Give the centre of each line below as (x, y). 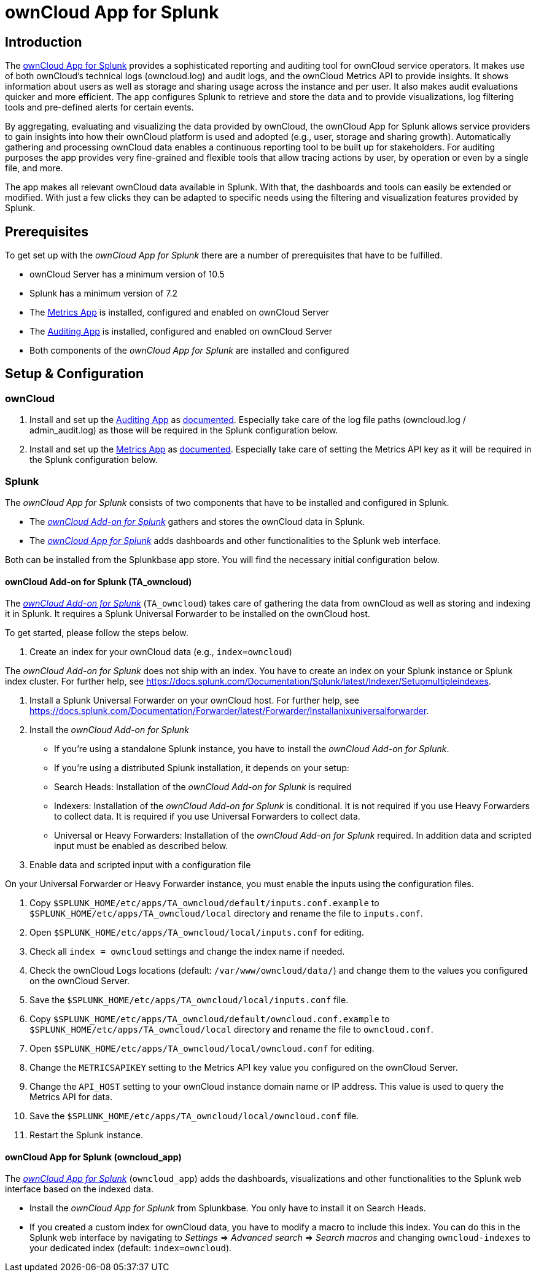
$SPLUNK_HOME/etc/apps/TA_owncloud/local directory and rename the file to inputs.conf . (226, 914)
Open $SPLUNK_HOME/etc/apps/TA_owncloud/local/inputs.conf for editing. (197, 933)
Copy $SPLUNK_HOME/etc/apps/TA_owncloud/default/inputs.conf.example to (204, 903)
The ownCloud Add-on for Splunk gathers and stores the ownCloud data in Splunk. (197, 521)
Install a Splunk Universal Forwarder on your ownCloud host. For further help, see (194, 701)
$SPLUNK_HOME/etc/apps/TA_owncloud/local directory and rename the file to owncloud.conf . (231, 1030)
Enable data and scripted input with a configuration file (140, 865)
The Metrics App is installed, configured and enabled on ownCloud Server (179, 312)
